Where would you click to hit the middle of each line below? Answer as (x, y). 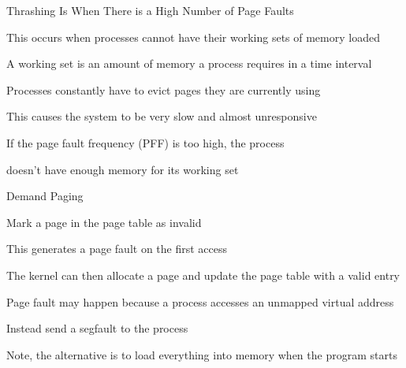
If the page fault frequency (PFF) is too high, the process (145, 142)
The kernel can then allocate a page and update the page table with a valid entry (203, 275)
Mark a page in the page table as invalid (104, 222)
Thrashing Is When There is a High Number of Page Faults (150, 10)
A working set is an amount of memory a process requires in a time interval (189, 63)
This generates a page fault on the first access (117, 249)
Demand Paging (45, 196)
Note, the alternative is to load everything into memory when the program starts (202, 354)
